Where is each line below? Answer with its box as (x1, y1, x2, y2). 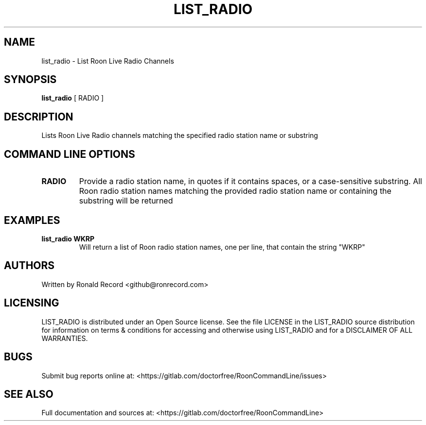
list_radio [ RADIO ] (41, 94, 104, 102)
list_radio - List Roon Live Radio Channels (41, 56, 174, 65)
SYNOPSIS (4, 73, 57, 86)
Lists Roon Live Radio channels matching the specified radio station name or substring (41, 131, 318, 140)
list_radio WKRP (41, 234, 95, 243)
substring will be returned (79, 196, 173, 206)
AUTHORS (4, 259, 55, 272)
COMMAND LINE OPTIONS (4, 148, 135, 160)
